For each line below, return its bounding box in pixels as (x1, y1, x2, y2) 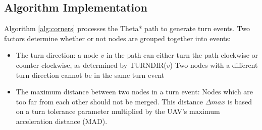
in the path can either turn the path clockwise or (106, 50, 258, 60)
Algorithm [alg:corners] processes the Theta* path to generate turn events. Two (4, 23, 250, 34)
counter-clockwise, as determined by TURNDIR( (16, 59, 167, 70)
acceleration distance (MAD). (16, 115, 108, 126)
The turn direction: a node (16, 50, 98, 60)
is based (227, 96, 252, 106)
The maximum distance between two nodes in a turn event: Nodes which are (16, 86, 253, 97)
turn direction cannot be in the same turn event (16, 69, 165, 80)
